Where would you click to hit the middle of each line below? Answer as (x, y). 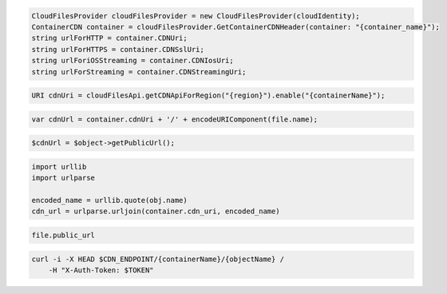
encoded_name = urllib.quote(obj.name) (109, 201)
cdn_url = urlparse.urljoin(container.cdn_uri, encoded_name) (156, 211)
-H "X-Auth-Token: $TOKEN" (101, 270)
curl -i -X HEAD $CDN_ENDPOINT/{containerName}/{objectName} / (158, 259)
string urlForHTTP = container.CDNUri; (109, 38)
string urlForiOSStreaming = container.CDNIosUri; (133, 61)
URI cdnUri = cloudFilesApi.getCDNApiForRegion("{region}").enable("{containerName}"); (208, 95)
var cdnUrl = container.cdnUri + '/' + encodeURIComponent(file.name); (175, 119)
